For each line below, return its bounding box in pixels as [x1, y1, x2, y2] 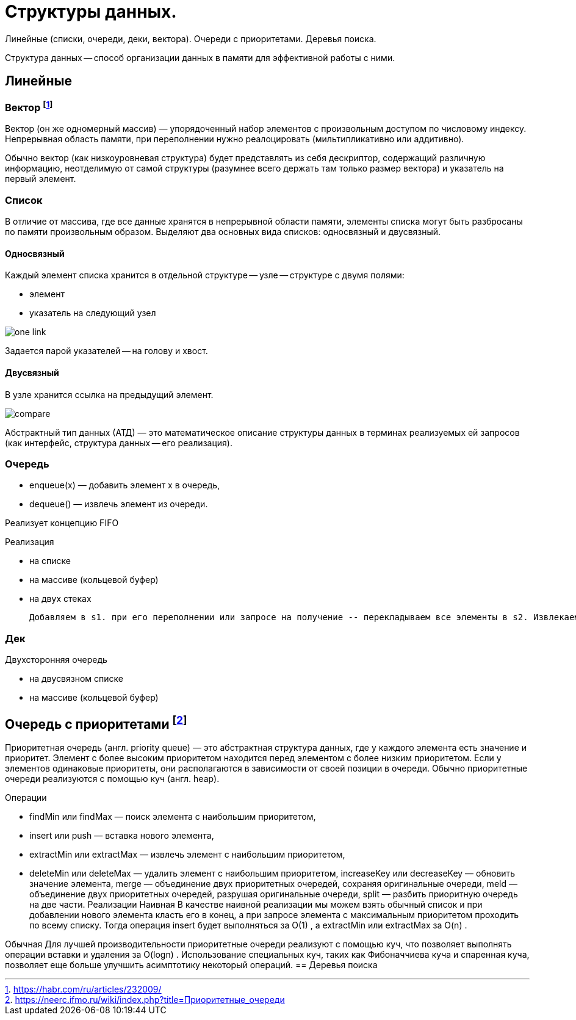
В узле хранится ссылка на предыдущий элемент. [5, 389, 214, 400]
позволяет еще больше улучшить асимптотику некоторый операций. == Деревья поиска [5, 959, 378, 970]
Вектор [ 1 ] [5, 99, 53, 114]
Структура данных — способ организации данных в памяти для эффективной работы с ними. [5, 52, 395, 63]
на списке [29, 555, 71, 566]
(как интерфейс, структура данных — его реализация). [5, 437, 232, 448]
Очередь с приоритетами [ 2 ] [5, 713, 187, 732]
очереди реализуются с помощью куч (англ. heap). [5, 773, 220, 784]
